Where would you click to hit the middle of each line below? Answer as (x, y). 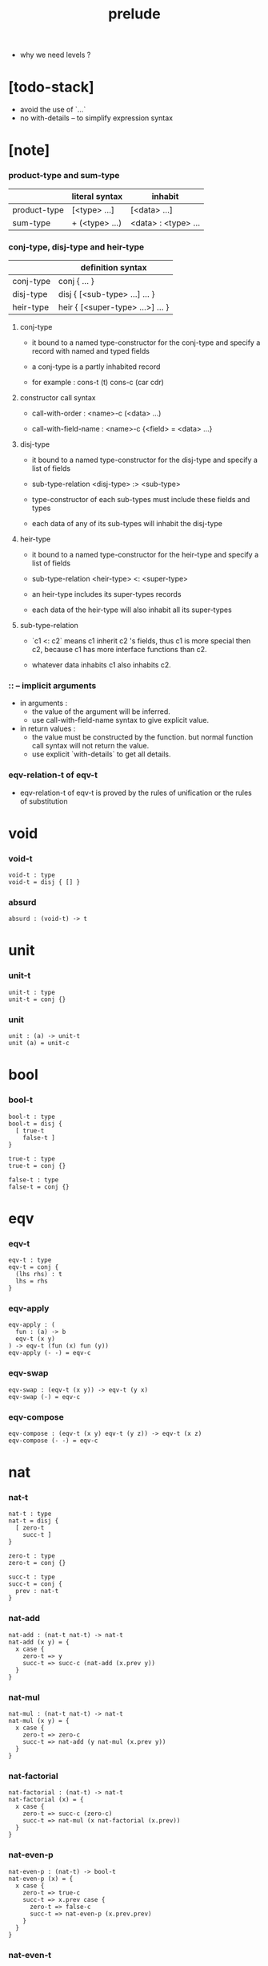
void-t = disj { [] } (44, 882)
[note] (29, 150)
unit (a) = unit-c (39, 1044)
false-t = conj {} (39, 1187)
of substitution (44, 801)
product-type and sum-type (64, 176)
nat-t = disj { (34, 1521)
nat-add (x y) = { (39, 1642)
